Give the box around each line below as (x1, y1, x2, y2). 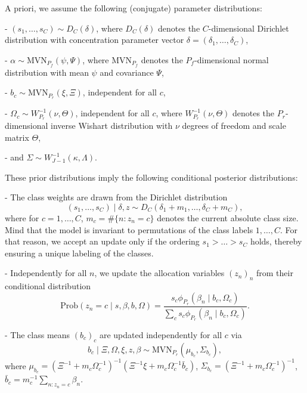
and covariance (100, 66, 154, 78)
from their (256, 267, 293, 279)
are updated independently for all (99, 328, 222, 341)
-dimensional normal (194, 53, 269, 66)
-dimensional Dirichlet (208, 21, 289, 34)
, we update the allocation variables (94, 267, 225, 279)
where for (5, 211, 39, 224)
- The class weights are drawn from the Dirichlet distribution (5, 191, 228, 203)
